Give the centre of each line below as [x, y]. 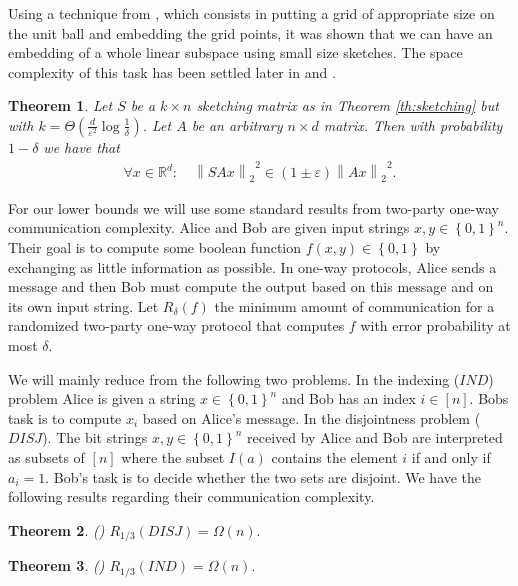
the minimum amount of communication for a [354, 305]
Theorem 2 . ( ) [56, 529]
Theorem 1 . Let [60, 105]
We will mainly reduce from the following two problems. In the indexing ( [234, 378]
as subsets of [46, 457]
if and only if [451, 457]
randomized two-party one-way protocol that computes [176, 325]
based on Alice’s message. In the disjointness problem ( [311, 417]
